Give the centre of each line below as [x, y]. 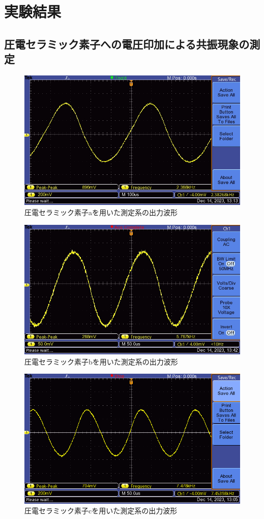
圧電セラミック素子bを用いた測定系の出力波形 [101, 361]
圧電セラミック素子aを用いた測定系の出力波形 [101, 212]
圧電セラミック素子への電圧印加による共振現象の [127, 44]
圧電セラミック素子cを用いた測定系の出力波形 [101, 511]
